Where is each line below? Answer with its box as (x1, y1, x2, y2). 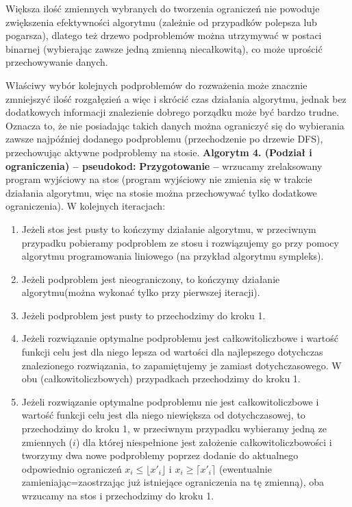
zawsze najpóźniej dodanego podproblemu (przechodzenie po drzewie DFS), (5, 132, 323, 146)
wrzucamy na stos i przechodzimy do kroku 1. (21, 489, 214, 502)
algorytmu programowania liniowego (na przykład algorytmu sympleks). (21, 249, 324, 263)
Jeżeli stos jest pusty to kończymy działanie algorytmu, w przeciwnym (21, 221, 316, 236)
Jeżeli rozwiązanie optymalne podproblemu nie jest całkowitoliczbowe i (21, 394, 319, 408)
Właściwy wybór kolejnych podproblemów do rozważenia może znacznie (5, 77, 307, 92)
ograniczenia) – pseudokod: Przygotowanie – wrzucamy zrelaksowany (5, 158, 323, 173)
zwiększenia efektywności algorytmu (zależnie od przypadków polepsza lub (5, 14, 317, 29)
